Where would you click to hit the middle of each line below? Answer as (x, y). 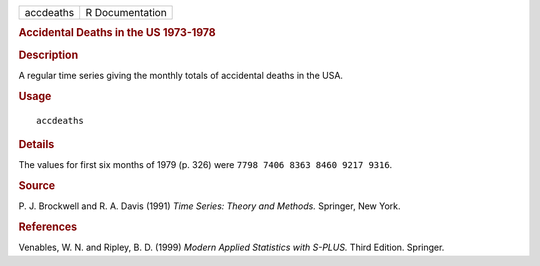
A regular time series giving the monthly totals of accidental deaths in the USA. (181, 75)
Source (37, 186)
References (48, 227)
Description (48, 55)
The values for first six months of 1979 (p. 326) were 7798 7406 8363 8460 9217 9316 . (205, 165)
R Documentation (126, 12)
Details (36, 144)
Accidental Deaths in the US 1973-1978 (117, 33)
